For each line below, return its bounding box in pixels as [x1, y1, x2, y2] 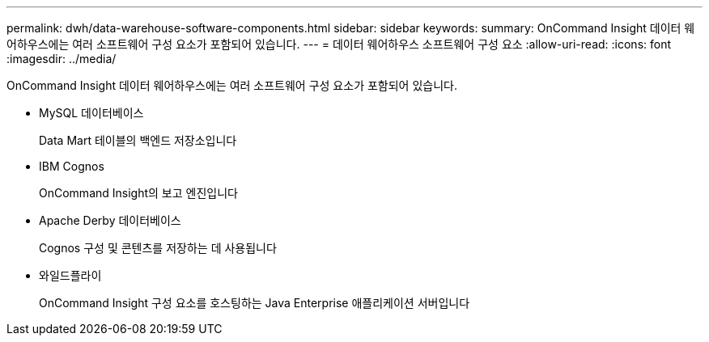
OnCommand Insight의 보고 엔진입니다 [39, 186, 238, 200]
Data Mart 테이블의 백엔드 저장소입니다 [39, 133, 237, 147]
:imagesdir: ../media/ [6, 52, 117, 65]
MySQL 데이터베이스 [39, 106, 144, 120]
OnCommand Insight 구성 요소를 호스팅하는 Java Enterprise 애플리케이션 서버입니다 [39, 296, 470, 310]
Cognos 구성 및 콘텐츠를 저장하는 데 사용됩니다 [39, 241, 277, 255]
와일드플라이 [39, 268, 102, 282]
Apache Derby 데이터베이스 [39, 213, 181, 227]
